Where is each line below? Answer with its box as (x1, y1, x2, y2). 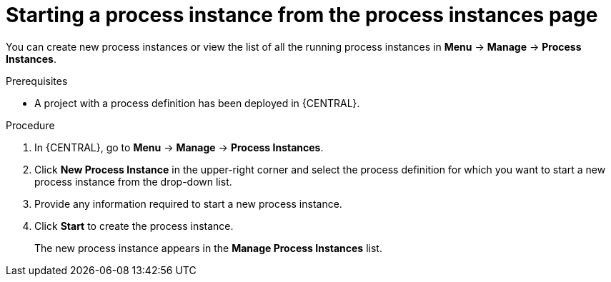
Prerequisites (6, 74, 68, 87)
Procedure (6, 119, 55, 131)
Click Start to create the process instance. (34, 219, 234, 232)
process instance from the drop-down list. (34, 175, 232, 188)
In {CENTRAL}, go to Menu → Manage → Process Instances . (34, 141, 324, 153)
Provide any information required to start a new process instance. (34, 197, 342, 210)
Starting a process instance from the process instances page (6, 3, 598, 27)
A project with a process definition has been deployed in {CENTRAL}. (34, 96, 360, 109)
